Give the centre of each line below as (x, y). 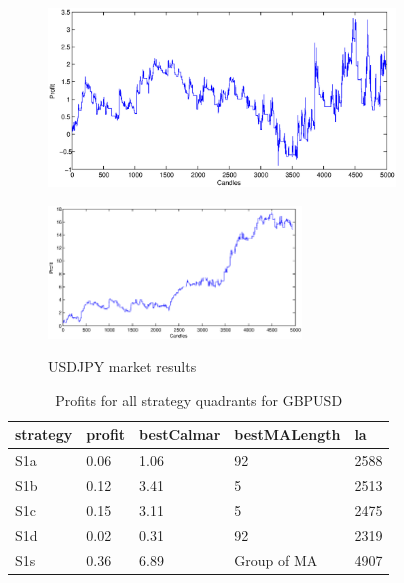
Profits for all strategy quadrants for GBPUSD (199, 399)
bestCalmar (180, 434)
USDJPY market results (122, 366)
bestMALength (287, 434)
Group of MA (276, 559)
